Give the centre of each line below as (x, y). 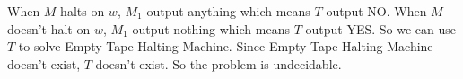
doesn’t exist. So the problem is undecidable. (218, 63)
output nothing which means (211, 28)
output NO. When (376, 11)
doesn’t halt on (49, 28)
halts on (83, 11)
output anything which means (228, 11)
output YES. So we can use (380, 28)
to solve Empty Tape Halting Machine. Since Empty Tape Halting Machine (226, 46)
